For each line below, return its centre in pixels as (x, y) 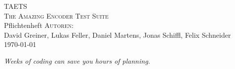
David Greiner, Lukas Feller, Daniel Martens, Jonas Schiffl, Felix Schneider (117, 34)
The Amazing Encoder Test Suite (56, 15)
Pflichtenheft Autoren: (39, 25)
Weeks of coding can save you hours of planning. (77, 60)
